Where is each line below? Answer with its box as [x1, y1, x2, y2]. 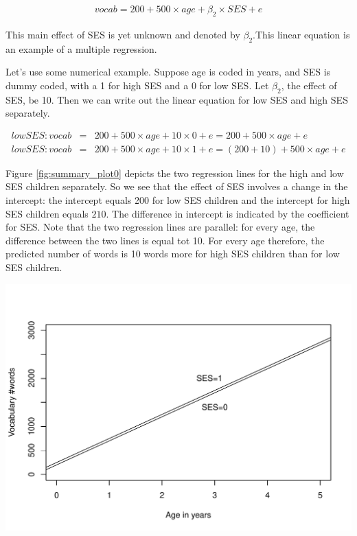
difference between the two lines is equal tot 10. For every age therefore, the [5, 233, 325, 247]
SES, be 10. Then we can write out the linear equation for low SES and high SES [5, 92, 348, 106]
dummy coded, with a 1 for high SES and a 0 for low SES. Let [5, 78, 269, 92]
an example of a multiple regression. [5, 41, 157, 56]
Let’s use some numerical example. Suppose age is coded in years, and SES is [5, 65, 331, 79]
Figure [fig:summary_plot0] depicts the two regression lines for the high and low [5, 165, 344, 180]
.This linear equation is [253, 27, 350, 41]
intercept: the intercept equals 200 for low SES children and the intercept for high [5, 193, 350, 207]
